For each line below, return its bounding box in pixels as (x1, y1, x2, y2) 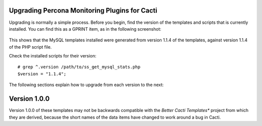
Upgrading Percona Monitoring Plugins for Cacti (9, 6, 158, 15)
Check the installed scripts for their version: (9, 53, 97, 59)
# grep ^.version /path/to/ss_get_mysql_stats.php (17, 64, 141, 70)
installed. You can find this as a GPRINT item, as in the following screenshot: (9, 26, 162, 32)
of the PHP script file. (9, 44, 52, 50)
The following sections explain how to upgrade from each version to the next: (9, 82, 164, 88)
